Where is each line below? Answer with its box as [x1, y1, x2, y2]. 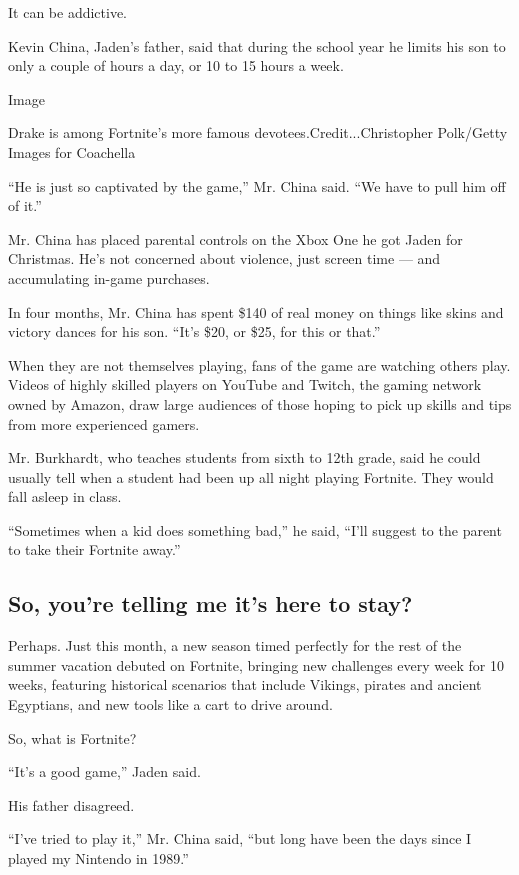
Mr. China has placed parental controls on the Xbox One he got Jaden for [8, 228, 463, 249]
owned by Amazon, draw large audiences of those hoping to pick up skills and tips [8, 393, 512, 414]
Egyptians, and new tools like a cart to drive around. [8, 694, 333, 715]
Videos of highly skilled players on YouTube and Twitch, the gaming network [8, 374, 482, 395]
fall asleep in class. [8, 486, 122, 507]
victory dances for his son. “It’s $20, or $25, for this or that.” [8, 321, 381, 342]
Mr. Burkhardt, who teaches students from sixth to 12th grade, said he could [8, 447, 481, 468]
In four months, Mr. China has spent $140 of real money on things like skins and [8, 301, 504, 322]
